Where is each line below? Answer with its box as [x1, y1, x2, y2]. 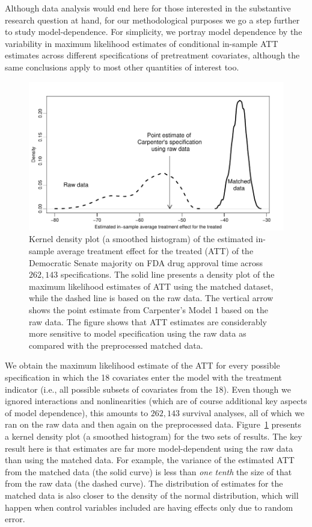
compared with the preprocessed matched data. [29, 338, 203, 351]
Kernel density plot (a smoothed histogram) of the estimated [29, 232, 253, 245]
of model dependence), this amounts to [5, 406, 148, 419]
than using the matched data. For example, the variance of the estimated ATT [5, 454, 295, 466]
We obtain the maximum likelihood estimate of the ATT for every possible [5, 359, 280, 372]
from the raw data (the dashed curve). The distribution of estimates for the [5, 477, 283, 490]
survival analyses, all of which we [182, 406, 305, 419]
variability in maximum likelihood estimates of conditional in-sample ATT [5, 37, 278, 49]
